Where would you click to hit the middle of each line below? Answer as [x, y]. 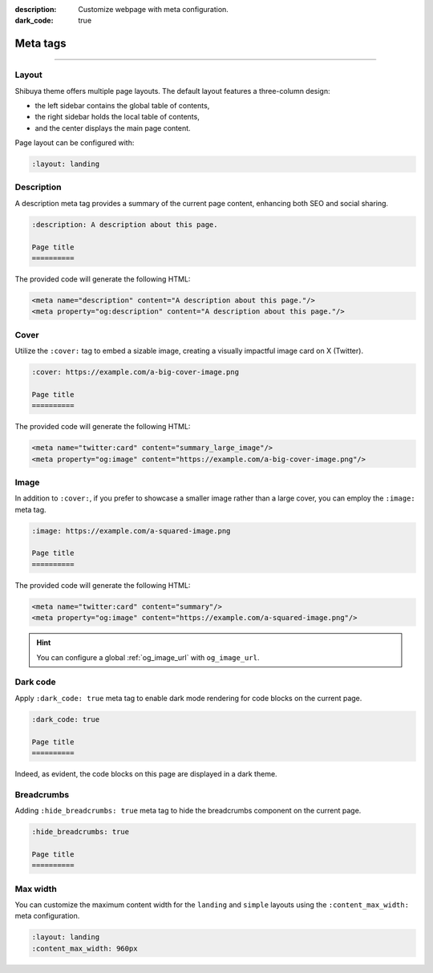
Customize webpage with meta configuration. [153, 9]
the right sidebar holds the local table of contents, [117, 117]
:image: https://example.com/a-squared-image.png [131, 531]
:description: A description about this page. [125, 224]
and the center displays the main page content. [113, 128]
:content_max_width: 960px [85, 948]
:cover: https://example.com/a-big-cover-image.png [136, 372]
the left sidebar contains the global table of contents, [122, 105]
